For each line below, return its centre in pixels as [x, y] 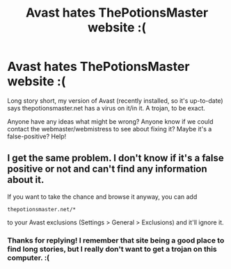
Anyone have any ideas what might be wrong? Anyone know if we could [110, 121]
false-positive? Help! [37, 136]
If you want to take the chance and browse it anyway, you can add [102, 197]
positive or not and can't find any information [107, 169]
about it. [26, 180]
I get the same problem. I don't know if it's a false [115, 158]
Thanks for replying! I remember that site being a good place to [116, 240]
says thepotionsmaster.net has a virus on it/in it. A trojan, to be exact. [106, 108]
